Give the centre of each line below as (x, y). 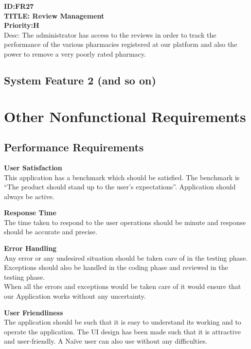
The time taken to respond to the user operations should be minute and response (125, 222)
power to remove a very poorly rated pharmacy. (75, 53)
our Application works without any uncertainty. (75, 296)
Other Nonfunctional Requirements (125, 116)
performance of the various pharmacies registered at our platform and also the (121, 44)
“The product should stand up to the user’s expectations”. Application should (120, 187)
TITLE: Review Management (54, 15)
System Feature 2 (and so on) (80, 80)
